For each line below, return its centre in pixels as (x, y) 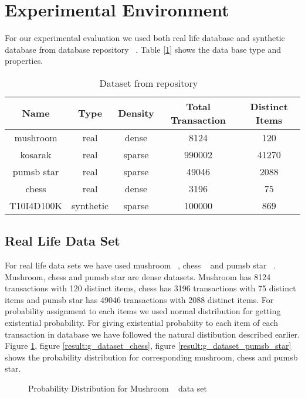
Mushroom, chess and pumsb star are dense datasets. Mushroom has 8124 (138, 276)
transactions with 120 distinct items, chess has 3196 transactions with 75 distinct (150, 288)
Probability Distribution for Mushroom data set (118, 388)
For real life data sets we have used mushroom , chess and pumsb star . (140, 265)
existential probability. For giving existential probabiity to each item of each (142, 323)
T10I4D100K (36, 205)
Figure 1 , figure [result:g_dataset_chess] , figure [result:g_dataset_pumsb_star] (148, 346)
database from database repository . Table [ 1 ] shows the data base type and (143, 49)
